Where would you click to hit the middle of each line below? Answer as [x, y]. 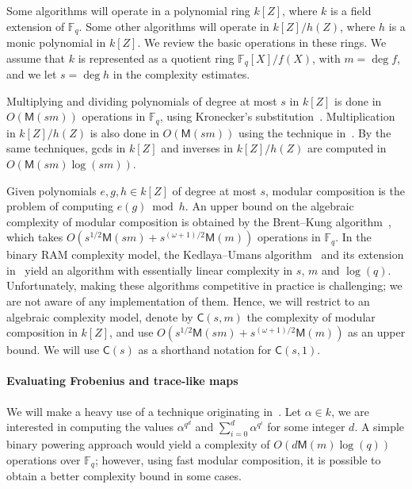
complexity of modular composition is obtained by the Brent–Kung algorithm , [199, 221]
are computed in [347, 148]
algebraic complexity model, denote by [100, 316]
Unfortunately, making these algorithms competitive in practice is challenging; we [204, 285]
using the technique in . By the [315, 132]
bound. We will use [53, 350]
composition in [42, 332]
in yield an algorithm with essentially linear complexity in [150, 270]
